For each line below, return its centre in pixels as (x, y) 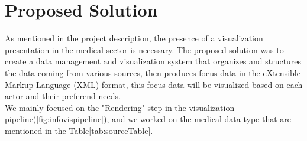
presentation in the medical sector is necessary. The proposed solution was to (144, 49)
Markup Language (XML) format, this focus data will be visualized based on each (154, 84)
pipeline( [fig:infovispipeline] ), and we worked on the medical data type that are (148, 119)
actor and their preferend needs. (63, 96)
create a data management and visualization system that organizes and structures (153, 61)
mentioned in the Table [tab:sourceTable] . (79, 130)
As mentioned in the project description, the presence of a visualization (134, 38)
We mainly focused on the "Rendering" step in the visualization (120, 107)
